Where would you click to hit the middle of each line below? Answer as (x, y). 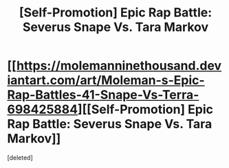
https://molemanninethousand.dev (119, 66)
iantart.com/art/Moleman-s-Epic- (106, 81)
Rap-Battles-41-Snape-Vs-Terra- (103, 95)
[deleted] (20, 157)
